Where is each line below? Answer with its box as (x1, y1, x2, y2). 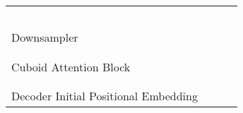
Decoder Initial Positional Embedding (11, 88, 198, 104)
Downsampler (11, 29, 78, 45)
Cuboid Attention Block (11, 58, 131, 75)
